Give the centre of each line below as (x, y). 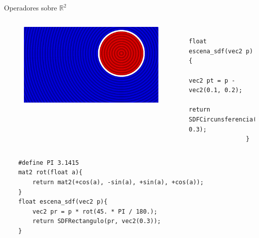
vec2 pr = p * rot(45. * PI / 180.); (95, 211)
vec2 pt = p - (212, 80)
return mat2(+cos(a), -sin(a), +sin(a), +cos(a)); (118, 182)
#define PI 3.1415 (49, 163)
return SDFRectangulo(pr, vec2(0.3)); (97, 221)
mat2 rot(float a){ (50, 173)
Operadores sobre (31, 7)
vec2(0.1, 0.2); (216, 90)
